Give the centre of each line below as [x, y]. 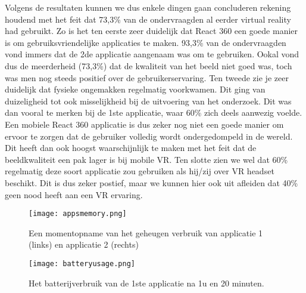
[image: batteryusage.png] [82, 263]
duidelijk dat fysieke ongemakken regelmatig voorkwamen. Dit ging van [135, 89]
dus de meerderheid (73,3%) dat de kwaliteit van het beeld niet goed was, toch [149, 65]
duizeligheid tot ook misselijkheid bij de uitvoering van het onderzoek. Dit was [148, 101]
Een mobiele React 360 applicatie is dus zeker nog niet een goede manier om [144, 124]
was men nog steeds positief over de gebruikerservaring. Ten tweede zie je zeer [147, 77]
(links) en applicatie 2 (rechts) [84, 244]
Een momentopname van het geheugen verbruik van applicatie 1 [146, 232]
